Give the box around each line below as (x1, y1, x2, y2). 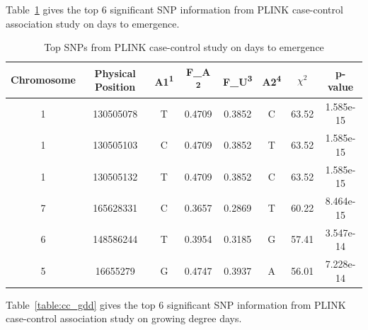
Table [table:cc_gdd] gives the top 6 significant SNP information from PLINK (6, 297, 346, 312)
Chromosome (11, 72, 76, 87)
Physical (94, 65, 136, 80)
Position (95, 79, 136, 94)
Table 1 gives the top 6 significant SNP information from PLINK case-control (6, 2, 343, 16)
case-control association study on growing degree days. (6, 311, 242, 326)
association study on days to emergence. (6, 16, 180, 30)
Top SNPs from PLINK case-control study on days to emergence (44, 40, 324, 55)
